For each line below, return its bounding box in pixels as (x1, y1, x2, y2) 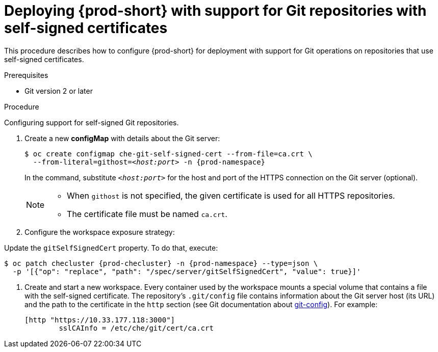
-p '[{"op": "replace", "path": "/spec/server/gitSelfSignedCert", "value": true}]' (12, 267, 361, 276)
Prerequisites (4, 70, 48, 79)
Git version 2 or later (24, 86, 93, 95)
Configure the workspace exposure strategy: (24, 227, 175, 236)
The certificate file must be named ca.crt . (67, 208, 227, 219)
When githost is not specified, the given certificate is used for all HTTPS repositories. (67, 190, 395, 201)
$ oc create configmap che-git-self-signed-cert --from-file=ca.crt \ (24, 149, 313, 158)
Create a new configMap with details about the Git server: (24, 133, 220, 143)
